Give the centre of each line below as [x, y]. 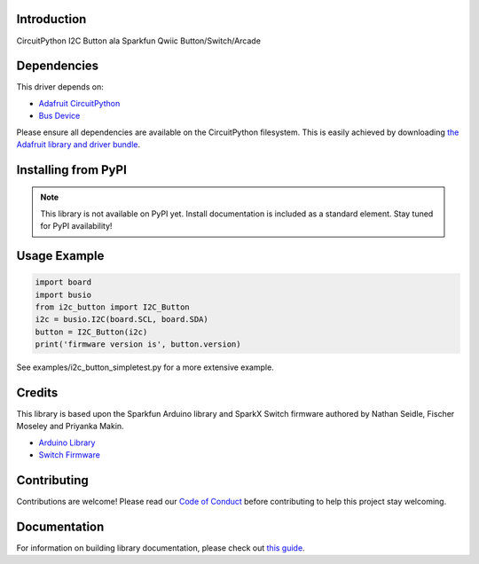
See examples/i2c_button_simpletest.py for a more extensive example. [145, 367]
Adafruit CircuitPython [79, 103]
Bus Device [59, 116]
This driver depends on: [60, 87]
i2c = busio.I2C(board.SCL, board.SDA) [122, 320]
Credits [37, 392]
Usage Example [60, 256]
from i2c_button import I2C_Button [112, 307]
